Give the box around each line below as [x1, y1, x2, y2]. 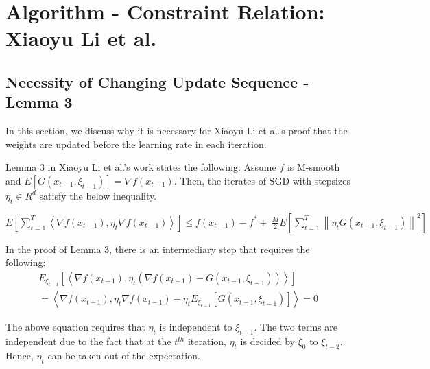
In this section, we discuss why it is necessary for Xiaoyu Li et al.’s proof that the [5, 123, 348, 138]
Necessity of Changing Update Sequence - [5, 71, 309, 92]
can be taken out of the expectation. [47, 348, 200, 362]
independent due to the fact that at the [5, 334, 171, 348]
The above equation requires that [5, 320, 145, 334]
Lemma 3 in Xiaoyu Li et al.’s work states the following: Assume [5, 160, 276, 174]
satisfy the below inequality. [39, 188, 157, 202]
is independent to [159, 320, 232, 334]
